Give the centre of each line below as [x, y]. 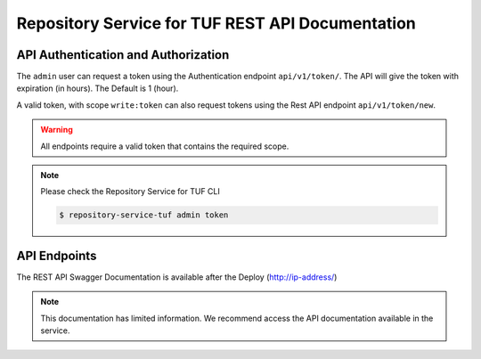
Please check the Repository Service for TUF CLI [130, 192]
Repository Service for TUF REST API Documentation [216, 23]
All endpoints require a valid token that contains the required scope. [165, 146]
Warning [57, 130]
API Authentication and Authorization [123, 55]
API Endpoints [57, 255]
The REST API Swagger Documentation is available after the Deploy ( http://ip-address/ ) [177, 277]
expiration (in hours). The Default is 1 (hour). [98, 88]
